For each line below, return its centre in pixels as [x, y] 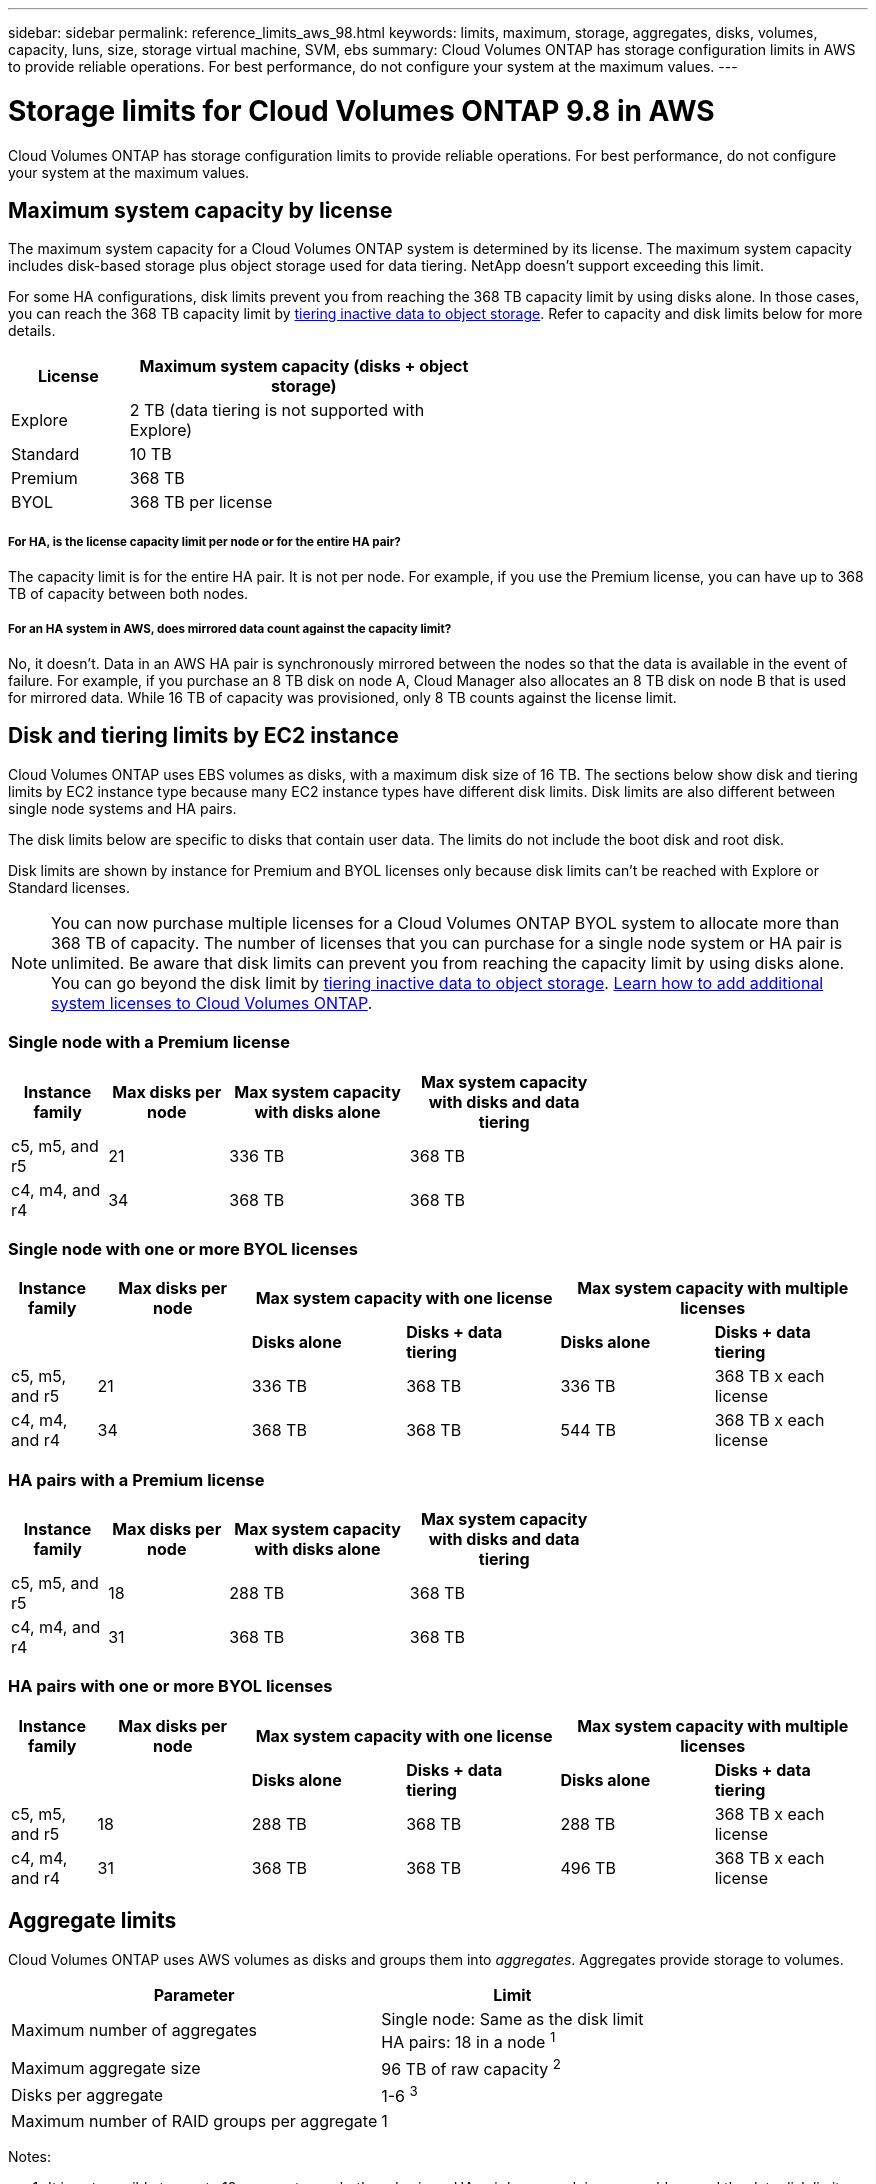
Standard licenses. [69, 887]
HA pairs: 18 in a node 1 [468, 2040]
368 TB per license [201, 502]
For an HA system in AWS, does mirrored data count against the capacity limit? [230, 628]
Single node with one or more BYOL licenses [183, 1248]
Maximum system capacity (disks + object [304, 366]
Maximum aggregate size [106, 2067]
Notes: [29, 2156]
